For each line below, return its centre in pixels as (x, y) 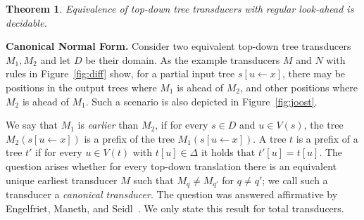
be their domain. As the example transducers (183, 59)
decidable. (26, 22)
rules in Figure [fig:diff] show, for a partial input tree (120, 73)
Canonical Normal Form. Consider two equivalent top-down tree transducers (178, 46)
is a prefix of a (327, 138)
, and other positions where (299, 87)
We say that (32, 125)
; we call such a (295, 180)
